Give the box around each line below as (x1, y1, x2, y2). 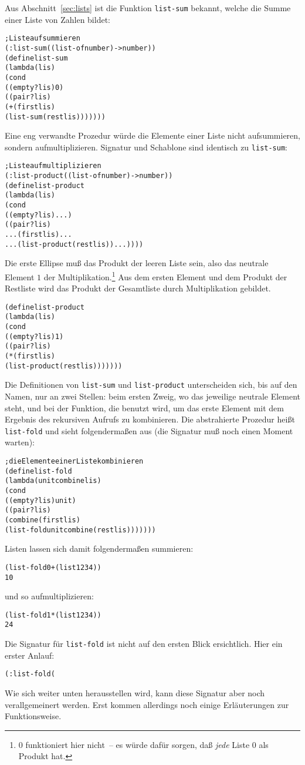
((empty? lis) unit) (5, 496, 76, 505)
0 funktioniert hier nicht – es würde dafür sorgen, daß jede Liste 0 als (18, 738, 269, 750)
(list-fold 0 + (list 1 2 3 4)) (5, 563, 101, 572)
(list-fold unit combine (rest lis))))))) (5, 525, 156, 534)
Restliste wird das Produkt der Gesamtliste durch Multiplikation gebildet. (5, 282, 271, 294)
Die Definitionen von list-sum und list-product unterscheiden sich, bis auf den (5, 378, 297, 391)
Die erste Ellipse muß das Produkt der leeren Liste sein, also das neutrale (5, 257, 269, 269)
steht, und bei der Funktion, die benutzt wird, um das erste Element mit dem (5, 401, 284, 414)
